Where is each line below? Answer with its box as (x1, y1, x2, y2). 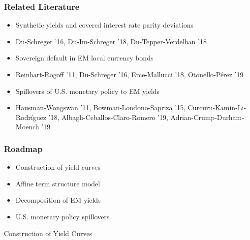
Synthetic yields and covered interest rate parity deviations (15, 20, 194, 30)
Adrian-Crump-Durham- (170, 112, 244, 122)
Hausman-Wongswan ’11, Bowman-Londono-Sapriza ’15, (15, 102, 186, 113)
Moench (15, 121, 39, 132)
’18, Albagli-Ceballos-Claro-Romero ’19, (48, 112, 168, 122)
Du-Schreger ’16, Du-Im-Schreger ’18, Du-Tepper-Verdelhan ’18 (15, 36, 207, 46)
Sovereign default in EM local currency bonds (15, 53, 154, 63)
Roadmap (4, 142, 43, 154)
